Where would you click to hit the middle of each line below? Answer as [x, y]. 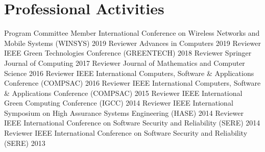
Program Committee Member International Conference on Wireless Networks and [132, 33]
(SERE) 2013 [25, 143]
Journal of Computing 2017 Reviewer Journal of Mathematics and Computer [125, 62]
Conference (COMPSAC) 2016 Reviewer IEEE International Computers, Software [132, 83]
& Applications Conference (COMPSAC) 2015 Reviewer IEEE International [123, 93]
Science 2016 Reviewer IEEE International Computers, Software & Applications [129, 73]
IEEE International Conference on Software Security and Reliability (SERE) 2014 [132, 123]
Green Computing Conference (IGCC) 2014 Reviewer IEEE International [119, 103]
